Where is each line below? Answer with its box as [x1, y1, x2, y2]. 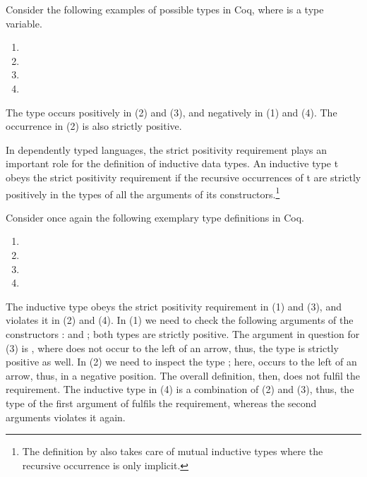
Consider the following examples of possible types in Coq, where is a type [6, 2, 324, 16]
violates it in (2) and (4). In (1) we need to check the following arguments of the [6, 313, 354, 327]
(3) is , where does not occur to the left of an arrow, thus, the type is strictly [6, 340, 339, 355]
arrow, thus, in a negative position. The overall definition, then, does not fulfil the [6, 368, 361, 382]
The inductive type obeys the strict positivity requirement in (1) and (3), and [6, 298, 342, 313]
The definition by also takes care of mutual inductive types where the [22, 444, 323, 459]
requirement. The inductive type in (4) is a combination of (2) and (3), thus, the [6, 382, 354, 397]
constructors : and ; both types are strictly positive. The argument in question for [6, 326, 360, 341]
